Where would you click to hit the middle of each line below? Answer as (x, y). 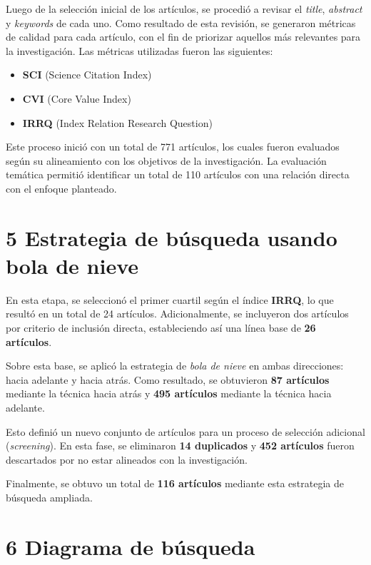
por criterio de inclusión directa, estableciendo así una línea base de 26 (161, 328)
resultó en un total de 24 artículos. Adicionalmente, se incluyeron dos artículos (177, 314)
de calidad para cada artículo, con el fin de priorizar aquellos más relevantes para (183, 37)
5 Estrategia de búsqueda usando (172, 237)
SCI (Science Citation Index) (87, 75)
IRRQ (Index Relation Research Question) (117, 122)
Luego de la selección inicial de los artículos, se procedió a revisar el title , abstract (184, 9)
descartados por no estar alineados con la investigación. (127, 459)
